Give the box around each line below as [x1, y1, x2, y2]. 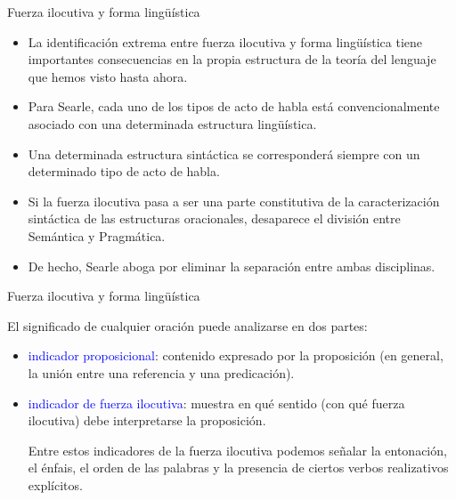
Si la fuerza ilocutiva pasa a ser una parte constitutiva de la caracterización [28, 191, 440, 210]
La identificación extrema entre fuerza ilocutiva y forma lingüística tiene [28, 32, 422, 51]
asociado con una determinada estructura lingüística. [28, 114, 317, 133]
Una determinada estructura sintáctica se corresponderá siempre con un [28, 144, 420, 163]
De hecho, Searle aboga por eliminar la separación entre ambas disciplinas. [28, 256, 436, 275]
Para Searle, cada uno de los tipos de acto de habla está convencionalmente [28, 97, 440, 116]
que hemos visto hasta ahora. [28, 67, 188, 85]
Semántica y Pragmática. [28, 226, 166, 245]
